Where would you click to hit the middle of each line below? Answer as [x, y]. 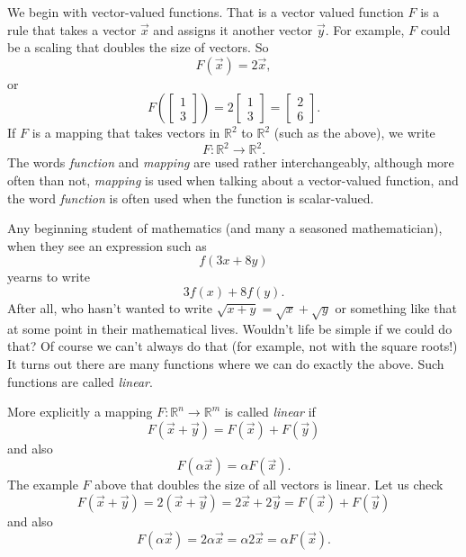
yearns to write [49, 277]
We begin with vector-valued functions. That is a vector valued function [206, 12]
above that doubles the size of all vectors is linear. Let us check [269, 485]
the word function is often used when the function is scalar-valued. [191, 198]
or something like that [396, 308]
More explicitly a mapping [80, 412]
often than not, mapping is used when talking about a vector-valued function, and [233, 180]
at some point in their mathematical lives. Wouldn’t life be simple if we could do [230, 328]
